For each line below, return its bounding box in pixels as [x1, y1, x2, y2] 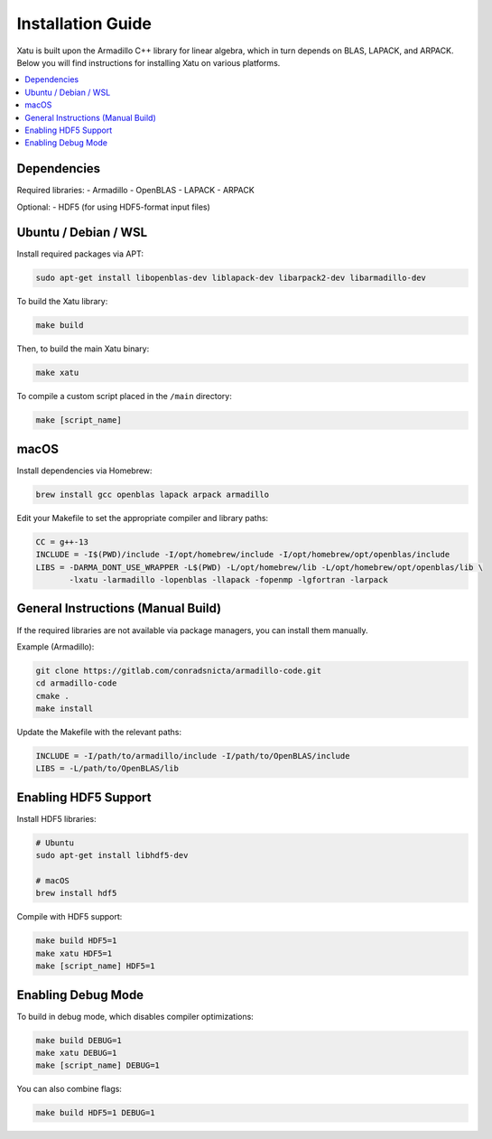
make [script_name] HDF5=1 [35, 961, 155, 971]
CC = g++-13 [35, 537, 89, 546]
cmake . [35, 691, 70, 701]
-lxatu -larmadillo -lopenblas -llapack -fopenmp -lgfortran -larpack [69, 574, 388, 584]
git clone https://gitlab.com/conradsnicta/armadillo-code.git [35, 665, 322, 676]
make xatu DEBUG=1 [35, 1048, 117, 1059]
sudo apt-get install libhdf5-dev [35, 850, 189, 861]
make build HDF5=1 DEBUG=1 [35, 1107, 155, 1118]
